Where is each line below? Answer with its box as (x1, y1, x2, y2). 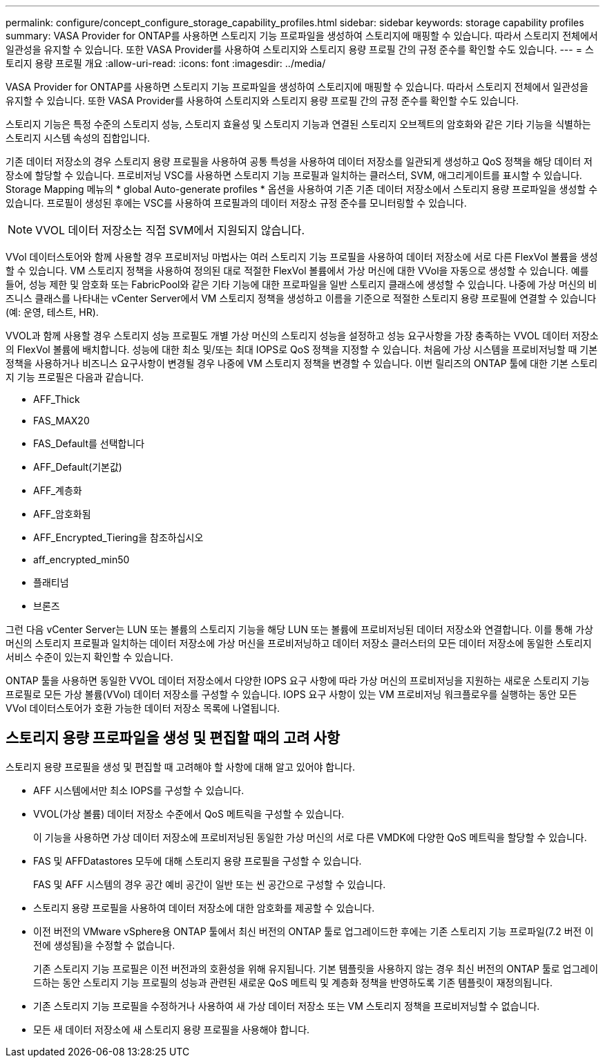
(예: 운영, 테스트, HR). (6, 306, 99, 318)
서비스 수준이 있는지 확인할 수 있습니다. (6, 651, 173, 663)
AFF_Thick (33, 393, 80, 405)
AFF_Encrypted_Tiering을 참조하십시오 (33, 531, 204, 543)
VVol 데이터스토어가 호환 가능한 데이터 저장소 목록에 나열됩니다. (6, 702, 280, 714)
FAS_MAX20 (33, 415, 90, 426)
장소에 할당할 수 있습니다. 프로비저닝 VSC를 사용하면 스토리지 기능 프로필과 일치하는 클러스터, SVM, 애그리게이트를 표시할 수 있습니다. (6, 169, 582, 181)
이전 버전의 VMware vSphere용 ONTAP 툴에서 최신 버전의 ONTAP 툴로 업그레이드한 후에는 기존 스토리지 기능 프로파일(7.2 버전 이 (33, 925, 594, 937)
